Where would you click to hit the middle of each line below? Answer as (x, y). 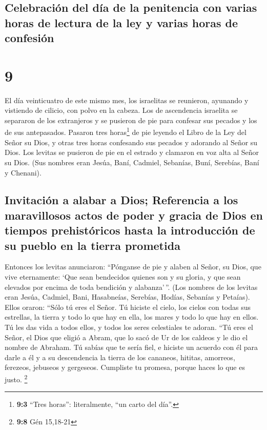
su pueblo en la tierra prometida (93, 245)
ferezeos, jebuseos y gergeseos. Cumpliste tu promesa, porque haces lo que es (125, 367)
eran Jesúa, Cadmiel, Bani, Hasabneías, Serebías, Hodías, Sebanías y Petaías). (127, 297)
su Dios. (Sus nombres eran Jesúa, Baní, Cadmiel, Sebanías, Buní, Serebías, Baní (132, 162)
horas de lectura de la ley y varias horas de (121, 22)
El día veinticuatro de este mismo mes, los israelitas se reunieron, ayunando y (127, 100)
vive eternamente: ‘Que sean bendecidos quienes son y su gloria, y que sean (123, 277)
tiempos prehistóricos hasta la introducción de (130, 230)
